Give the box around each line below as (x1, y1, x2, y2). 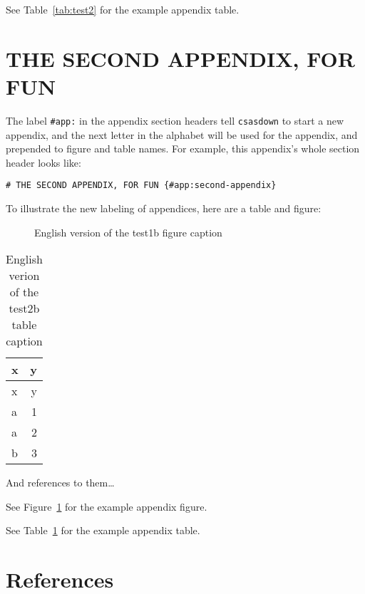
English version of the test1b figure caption (34, 224, 222, 239)
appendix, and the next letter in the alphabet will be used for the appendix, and (6, 127, 358, 142)
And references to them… (6, 475, 115, 490)
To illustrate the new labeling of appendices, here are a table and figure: (6, 201, 322, 215)
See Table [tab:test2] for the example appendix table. (6, 2, 240, 16)
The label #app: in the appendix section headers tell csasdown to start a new (6, 113, 344, 127)
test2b (9, 300, 40, 317)
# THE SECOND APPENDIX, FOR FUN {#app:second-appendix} (6, 180, 277, 191)
